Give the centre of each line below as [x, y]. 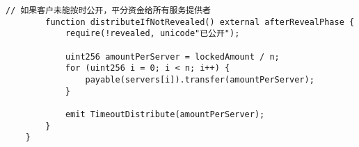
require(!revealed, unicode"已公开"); [152, 34]
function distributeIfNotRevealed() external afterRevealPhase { [200, 22]
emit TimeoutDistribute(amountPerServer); [165, 114]
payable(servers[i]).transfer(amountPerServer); [200, 79]
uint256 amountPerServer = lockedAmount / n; [172, 57]
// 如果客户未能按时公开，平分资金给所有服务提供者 [108, 10]
